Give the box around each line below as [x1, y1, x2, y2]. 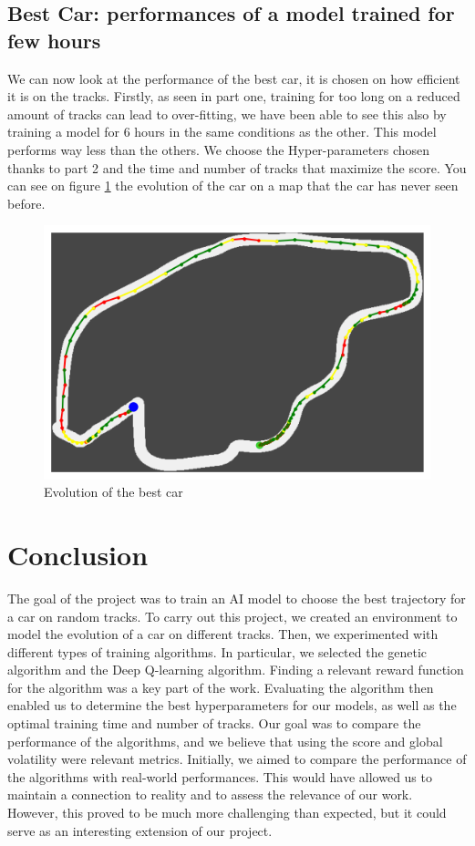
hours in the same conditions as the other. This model [134, 122, 437, 141]
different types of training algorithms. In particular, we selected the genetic [7, 642, 428, 661]
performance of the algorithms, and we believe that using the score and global [7, 731, 443, 750]
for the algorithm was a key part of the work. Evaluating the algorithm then [7, 677, 434, 696]
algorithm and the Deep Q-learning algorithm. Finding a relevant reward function [7, 660, 464, 679]
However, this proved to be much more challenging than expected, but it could [7, 803, 447, 822]
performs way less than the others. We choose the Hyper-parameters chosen [7, 139, 430, 159]
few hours [7, 26, 101, 54]
